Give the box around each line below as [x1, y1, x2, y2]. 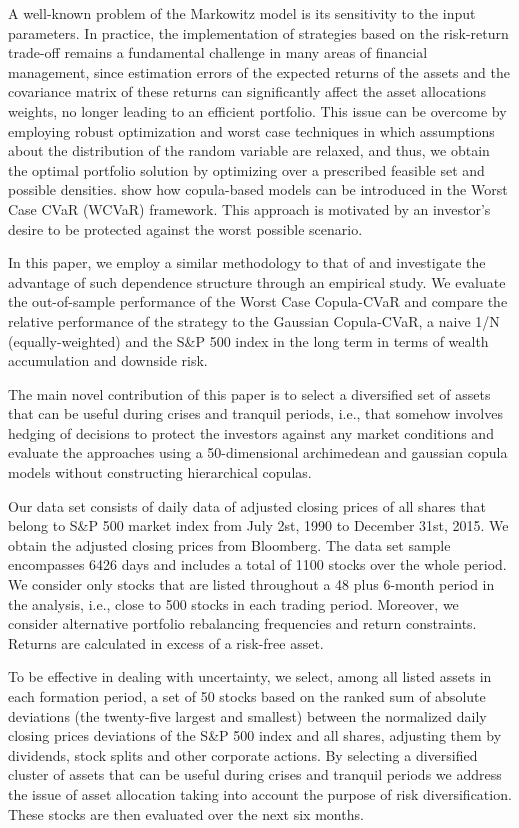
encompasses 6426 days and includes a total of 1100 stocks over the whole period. [8, 554, 507, 575]
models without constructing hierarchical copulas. [8, 462, 312, 483]
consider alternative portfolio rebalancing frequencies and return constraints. [8, 613, 477, 634]
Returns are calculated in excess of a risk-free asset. [8, 632, 324, 653]
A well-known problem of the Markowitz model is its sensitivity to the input [8, 3, 476, 23]
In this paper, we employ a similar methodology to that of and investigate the [8, 252, 486, 273]
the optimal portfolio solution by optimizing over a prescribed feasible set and [8, 159, 485, 180]
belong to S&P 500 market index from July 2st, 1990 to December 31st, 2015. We [8, 515, 509, 536]
